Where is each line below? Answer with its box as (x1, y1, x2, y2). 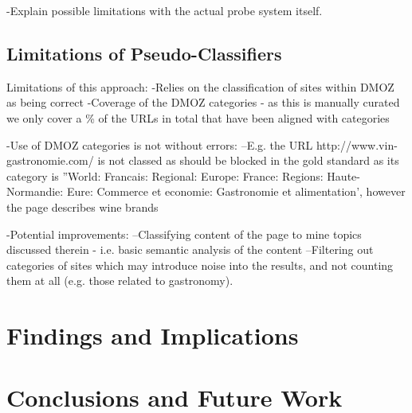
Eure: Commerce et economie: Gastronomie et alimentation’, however (66, 183, 406, 200)
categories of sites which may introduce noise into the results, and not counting (6, 256, 394, 273)
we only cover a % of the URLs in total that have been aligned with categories (6, 109, 390, 126)
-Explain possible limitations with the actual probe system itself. (6, 2, 323, 18)
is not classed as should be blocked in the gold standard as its (97, 152, 399, 169)
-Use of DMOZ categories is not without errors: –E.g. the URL (6, 136, 313, 153)
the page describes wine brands (6, 198, 159, 215)
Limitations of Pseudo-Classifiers (6, 41, 282, 65)
